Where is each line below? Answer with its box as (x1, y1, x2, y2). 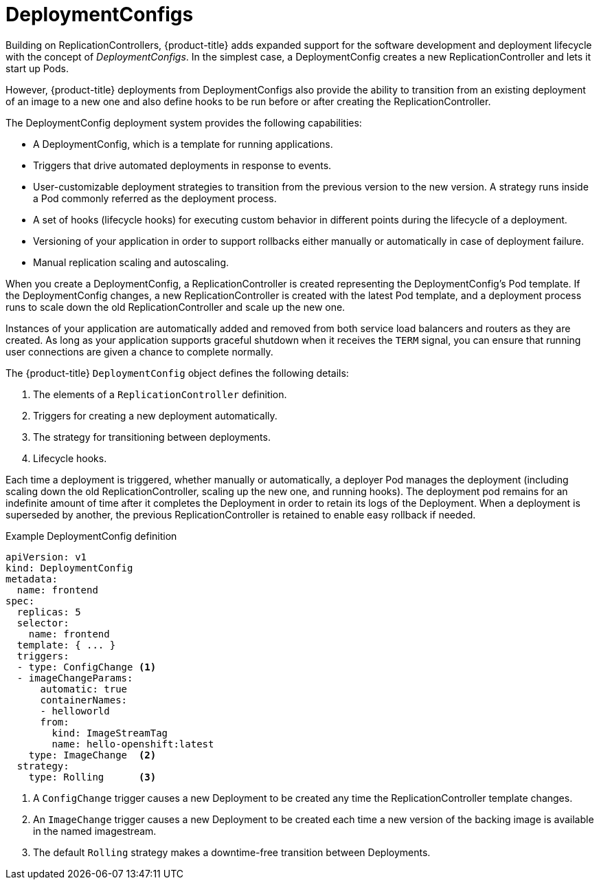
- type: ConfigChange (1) (16, 661, 157, 673)
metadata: (5, 573, 58, 584)
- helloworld (40, 705, 110, 717)
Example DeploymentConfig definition (5, 529, 177, 542)
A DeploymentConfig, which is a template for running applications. (33, 138, 333, 150)
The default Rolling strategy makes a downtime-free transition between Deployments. (33, 846, 431, 858)
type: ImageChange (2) (28, 749, 157, 761)
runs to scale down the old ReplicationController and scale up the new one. (5, 301, 346, 313)
